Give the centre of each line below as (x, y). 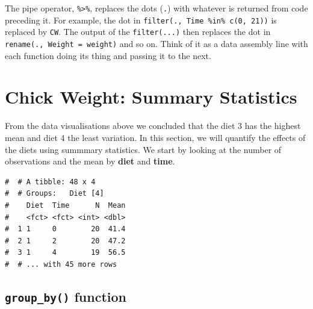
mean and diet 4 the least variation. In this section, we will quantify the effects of (155, 137)
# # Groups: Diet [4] (54, 194)
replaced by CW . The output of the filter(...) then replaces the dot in (138, 32)
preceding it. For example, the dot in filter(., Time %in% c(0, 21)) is (141, 20)
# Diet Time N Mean (65, 205)
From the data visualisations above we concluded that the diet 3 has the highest (153, 126)
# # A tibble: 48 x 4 (50, 182)
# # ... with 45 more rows (61, 264)
